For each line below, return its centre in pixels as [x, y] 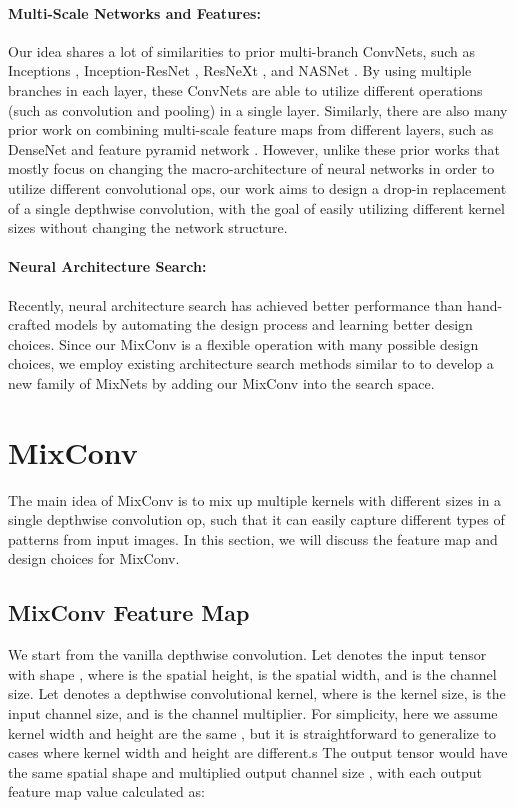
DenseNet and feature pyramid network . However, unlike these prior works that [254, 148]
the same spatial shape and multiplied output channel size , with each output [245, 771]
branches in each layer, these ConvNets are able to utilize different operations [245, 89]
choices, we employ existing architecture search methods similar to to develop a [251, 363]
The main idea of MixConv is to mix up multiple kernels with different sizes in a [255, 499]
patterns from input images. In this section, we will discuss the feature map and [253, 538]
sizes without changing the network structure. [148, 227]
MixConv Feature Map [129, 612]
